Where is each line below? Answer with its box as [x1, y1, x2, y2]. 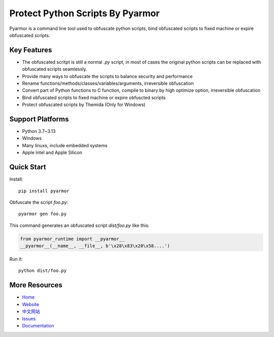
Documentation [22, 322, 54, 328]
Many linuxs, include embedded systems [22, 142, 108, 148]
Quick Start [9, 163, 46, 172]
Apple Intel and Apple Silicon [22, 150, 83, 156]
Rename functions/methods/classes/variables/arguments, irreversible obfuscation [22, 80, 194, 86]
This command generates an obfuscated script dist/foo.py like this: [9, 222, 150, 228]
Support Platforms [9, 115, 69, 123]
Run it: [9, 256, 23, 262]
